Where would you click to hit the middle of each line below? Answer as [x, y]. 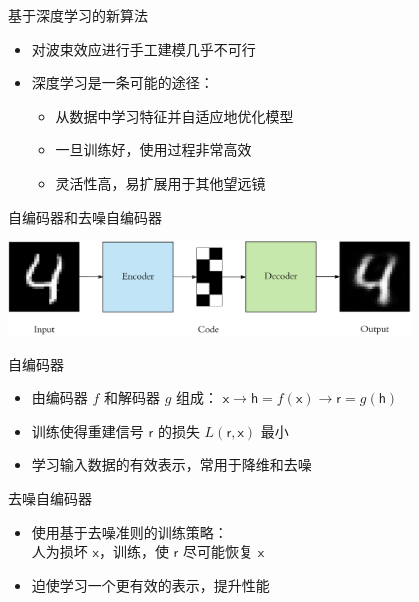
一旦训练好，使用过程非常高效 [153, 149]
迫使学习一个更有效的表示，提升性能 [150, 584]
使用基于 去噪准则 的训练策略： [129, 531]
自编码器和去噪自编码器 [85, 216]
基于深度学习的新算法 [78, 15]
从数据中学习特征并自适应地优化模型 [174, 115]
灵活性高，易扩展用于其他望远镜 [160, 182]
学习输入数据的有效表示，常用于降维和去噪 [171, 464]
